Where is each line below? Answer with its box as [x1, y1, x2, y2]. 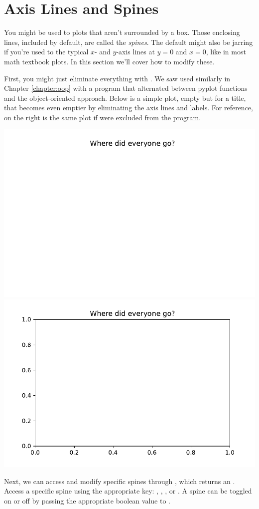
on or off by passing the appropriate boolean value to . [4, 495, 170, 506]
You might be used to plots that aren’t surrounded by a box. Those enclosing [4, 27, 240, 37]
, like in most [206, 46, 246, 57]
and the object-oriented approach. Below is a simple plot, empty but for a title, [4, 92, 246, 103]
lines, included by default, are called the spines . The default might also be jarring [4, 36, 253, 47]
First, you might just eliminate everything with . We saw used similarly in [4, 73, 231, 83]
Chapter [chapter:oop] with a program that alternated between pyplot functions [4, 83, 248, 93]
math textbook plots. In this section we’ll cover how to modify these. [4, 56, 215, 66]
